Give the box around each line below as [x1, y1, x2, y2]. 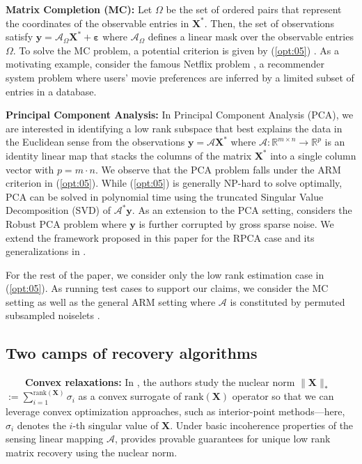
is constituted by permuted [230, 294, 345, 309]
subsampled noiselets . [6, 308, 100, 323]
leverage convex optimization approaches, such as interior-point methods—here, [6, 404, 345, 419]
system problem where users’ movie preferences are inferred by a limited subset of [6, 70, 354, 84]
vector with [6, 162, 54, 176]
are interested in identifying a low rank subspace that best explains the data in [6, 121, 343, 135]
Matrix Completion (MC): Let [6, 2, 152, 16]
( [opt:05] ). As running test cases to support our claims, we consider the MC [6, 281, 329, 295]
